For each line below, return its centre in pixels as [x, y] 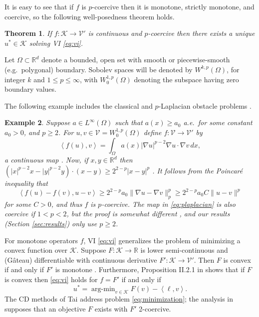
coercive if [20, 214]
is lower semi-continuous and [184, 250]
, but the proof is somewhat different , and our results [148, 214]
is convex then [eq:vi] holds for [51, 279]
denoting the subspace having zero [186, 79]
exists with [111, 309]
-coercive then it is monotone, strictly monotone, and [173, 6]
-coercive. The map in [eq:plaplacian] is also [168, 204]
